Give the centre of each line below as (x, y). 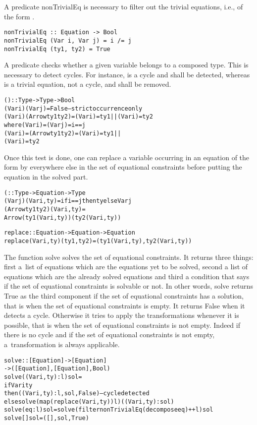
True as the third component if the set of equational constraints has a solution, (124, 295)
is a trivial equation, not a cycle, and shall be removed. (88, 84)
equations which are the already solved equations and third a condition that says (127, 276)
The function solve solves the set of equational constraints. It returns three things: (129, 257)
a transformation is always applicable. (62, 344)
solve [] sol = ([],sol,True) (47, 418)
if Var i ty (18, 385)
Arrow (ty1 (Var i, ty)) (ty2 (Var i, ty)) (63, 217)
